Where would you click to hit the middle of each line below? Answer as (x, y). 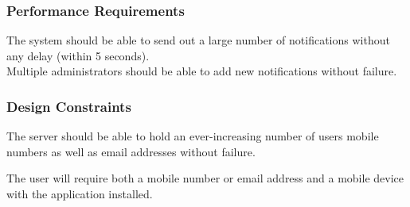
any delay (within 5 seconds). (78, 55)
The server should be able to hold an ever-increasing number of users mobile (193, 136)
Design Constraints (69, 106)
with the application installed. (80, 194)
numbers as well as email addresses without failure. (131, 151)
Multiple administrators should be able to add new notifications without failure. (202, 71)
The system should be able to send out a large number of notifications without (198, 40)
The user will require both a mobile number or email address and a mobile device (205, 178)
